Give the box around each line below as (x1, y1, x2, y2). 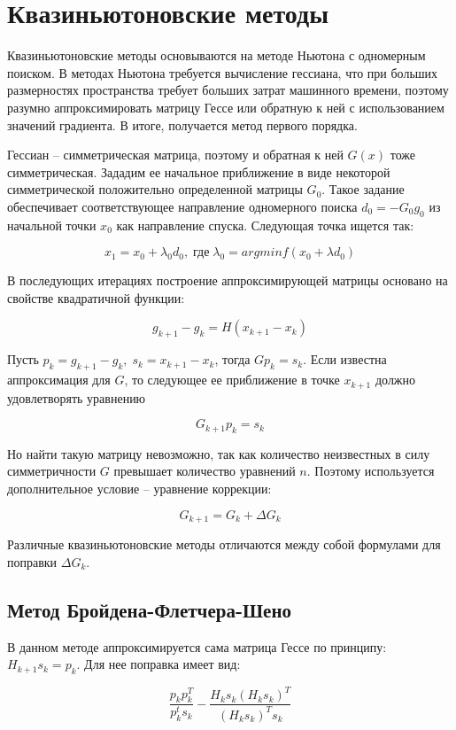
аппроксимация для (7, 370, 111, 389)
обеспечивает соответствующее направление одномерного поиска (7, 197, 358, 215)
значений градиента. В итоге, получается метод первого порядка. (7, 115, 358, 134)
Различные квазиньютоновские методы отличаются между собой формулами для (7, 535, 441, 554)
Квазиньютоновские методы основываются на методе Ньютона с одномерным (7, 46, 426, 65)
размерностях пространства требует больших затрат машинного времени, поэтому (7, 81, 449, 99)
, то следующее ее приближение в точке (124, 370, 340, 389)
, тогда (214, 350, 251, 369)
